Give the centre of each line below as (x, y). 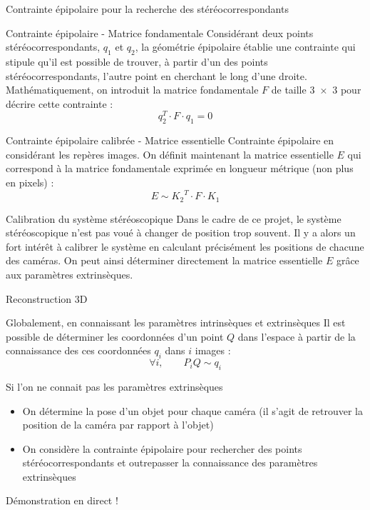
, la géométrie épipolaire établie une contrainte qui (245, 47)
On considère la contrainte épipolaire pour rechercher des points (162, 448)
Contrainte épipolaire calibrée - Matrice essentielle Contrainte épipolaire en (170, 140)
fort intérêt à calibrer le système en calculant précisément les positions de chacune (185, 246)
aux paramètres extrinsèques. (70, 274)
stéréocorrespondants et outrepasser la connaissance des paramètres (170, 462)
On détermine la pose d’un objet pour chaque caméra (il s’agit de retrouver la (192, 410)
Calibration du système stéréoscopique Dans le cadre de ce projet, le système (174, 218)
